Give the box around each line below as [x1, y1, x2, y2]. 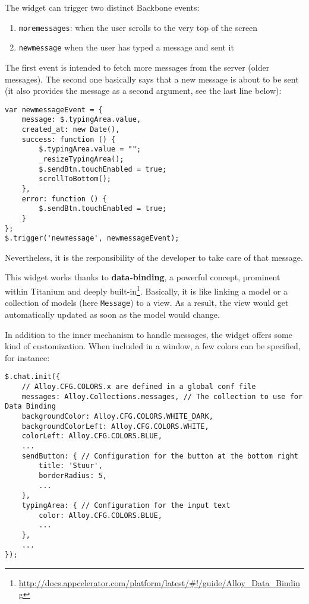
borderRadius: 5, [39, 471, 107, 480]
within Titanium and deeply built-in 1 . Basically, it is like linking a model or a [5, 283, 288, 297]
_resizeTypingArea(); [39, 154, 124, 163]
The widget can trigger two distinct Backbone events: [5, 1, 200, 13]
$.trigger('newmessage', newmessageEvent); [5, 234, 179, 243]
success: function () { [21, 135, 116, 144]
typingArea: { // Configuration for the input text [21, 501, 231, 510]
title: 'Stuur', [39, 461, 103, 470]
